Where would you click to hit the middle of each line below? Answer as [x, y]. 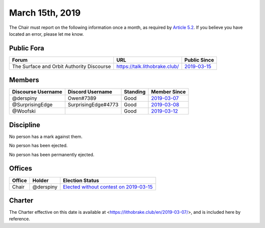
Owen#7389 [82, 98]
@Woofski [24, 111]
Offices [21, 169]
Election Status [81, 180]
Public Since [199, 60]
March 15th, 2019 [45, 13]
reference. [20, 219]
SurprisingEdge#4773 [93, 105]
